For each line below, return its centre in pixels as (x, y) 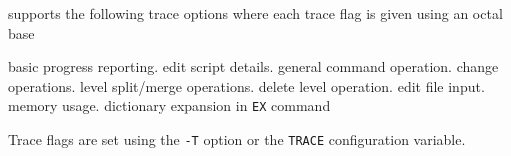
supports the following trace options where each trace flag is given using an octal (255, 13)
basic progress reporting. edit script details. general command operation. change (253, 66)
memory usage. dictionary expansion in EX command (169, 105)
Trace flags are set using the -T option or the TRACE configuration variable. (237, 139)
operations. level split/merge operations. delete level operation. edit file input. (246, 85)
